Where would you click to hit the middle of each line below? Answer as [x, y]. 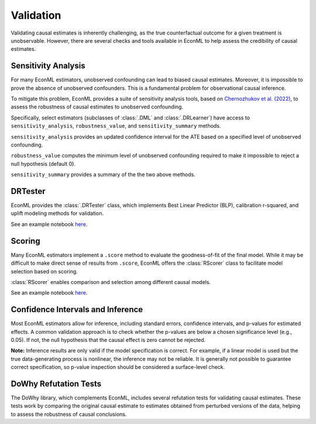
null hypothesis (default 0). [43, 163]
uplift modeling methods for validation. [57, 213]
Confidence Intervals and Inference [77, 310]
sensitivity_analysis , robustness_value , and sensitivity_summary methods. [116, 126]
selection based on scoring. [44, 271]
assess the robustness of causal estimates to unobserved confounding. [97, 107]
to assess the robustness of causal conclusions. [69, 414]
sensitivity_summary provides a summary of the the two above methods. [103, 175]
